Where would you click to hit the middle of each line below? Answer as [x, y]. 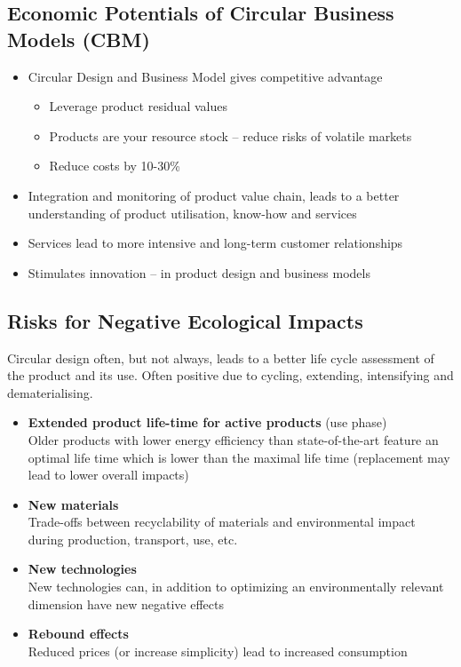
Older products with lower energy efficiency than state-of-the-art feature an [233, 439]
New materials [73, 504]
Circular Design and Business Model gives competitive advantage [205, 76]
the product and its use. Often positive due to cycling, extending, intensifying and [230, 375]
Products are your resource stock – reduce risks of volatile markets [230, 135]
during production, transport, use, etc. [133, 539]
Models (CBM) [79, 39]
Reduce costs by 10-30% [115, 166]
